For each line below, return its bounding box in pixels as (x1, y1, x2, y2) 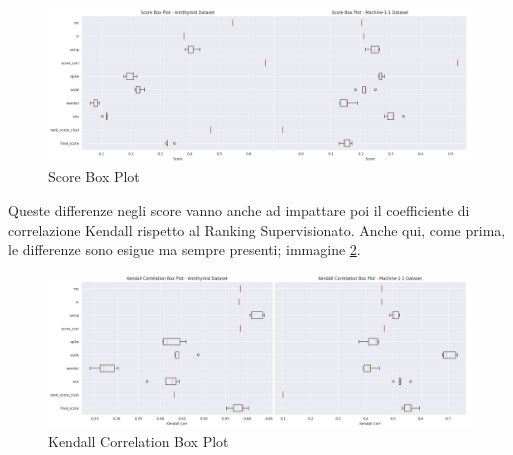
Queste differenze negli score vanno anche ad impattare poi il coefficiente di (8, 200, 470, 221)
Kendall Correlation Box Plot (48, 431, 229, 452)
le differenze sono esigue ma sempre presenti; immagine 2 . (8, 239, 361, 260)
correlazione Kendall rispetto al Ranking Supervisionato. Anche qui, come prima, (8, 219, 506, 240)
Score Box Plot (48, 166, 140, 187)
